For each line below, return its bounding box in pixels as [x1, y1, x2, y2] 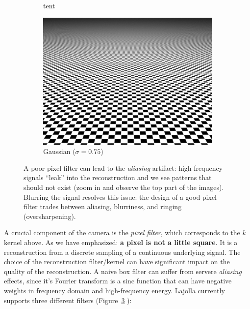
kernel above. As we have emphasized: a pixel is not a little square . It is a [4, 237, 238, 247]
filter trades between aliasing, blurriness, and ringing [24, 201, 182, 212]
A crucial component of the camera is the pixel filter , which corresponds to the [4, 227, 240, 238]
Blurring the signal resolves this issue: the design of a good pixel [24, 191, 217, 202]
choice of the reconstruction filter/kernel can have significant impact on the [4, 256, 230, 267]
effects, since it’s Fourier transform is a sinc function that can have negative [4, 276, 232, 286]
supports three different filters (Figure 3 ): [4, 295, 132, 305]
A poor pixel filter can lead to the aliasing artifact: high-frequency [24, 162, 223, 173]
